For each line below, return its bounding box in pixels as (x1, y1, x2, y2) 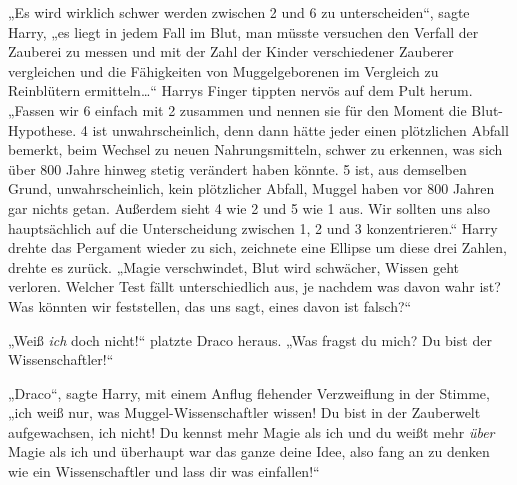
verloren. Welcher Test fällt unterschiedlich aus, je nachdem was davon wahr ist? (8, 276, 501, 297)
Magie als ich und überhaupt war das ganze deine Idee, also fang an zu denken (8, 441, 490, 462)
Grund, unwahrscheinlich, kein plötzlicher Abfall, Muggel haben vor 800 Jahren (8, 178, 495, 199)
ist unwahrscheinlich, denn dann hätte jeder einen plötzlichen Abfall (92, 119, 509, 140)
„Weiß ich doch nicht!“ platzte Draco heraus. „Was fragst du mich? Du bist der (8, 329, 492, 350)
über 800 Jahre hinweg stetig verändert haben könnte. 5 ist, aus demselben (8, 158, 467, 179)
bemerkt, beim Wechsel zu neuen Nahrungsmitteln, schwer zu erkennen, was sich (8, 139, 503, 160)
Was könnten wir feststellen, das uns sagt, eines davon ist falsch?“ (8, 295, 412, 316)
